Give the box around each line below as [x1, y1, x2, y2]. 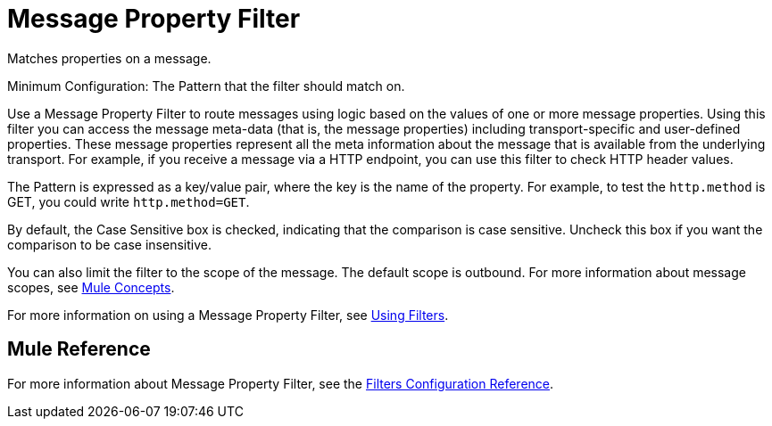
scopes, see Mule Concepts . [7, 279, 175, 295]
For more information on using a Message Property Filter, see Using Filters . [7, 307, 449, 323]
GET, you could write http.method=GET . [7, 193, 250, 209]
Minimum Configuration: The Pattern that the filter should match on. [7, 78, 405, 94]
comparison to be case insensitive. [7, 236, 212, 252]
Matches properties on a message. [7, 50, 212, 66]
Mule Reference [7, 338, 151, 361]
